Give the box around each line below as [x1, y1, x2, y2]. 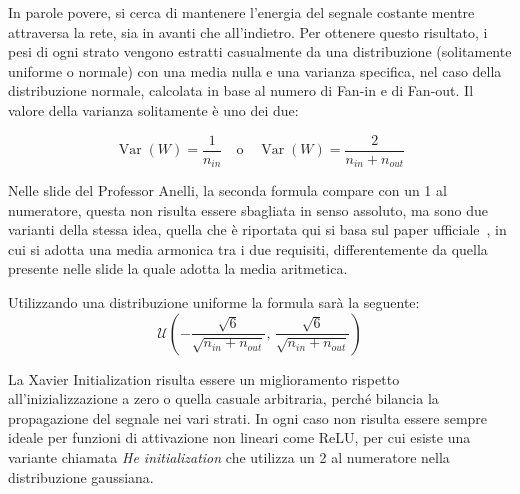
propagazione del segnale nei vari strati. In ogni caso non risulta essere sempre [8, 407, 488, 428]
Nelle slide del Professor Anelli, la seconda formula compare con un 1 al [8, 180, 447, 201]
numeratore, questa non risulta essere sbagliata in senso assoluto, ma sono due [8, 199, 489, 220]
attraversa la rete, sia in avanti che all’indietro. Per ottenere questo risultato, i [8, 21, 488, 42]
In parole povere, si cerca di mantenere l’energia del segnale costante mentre [8, 2, 475, 22]
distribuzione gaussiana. [8, 466, 154, 487]
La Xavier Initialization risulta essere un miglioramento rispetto [8, 368, 400, 389]
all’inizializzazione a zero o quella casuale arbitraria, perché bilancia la [8, 388, 439, 409]
